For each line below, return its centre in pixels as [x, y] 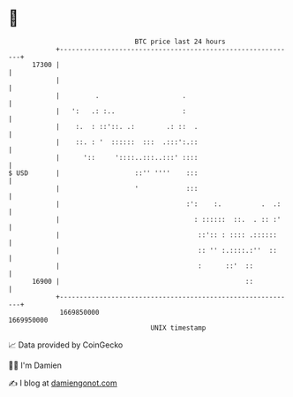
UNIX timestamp [178, 328]
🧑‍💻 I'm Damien [35, 365]
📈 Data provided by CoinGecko [66, 345]
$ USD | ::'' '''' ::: [103, 173]
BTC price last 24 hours [180, 42]
